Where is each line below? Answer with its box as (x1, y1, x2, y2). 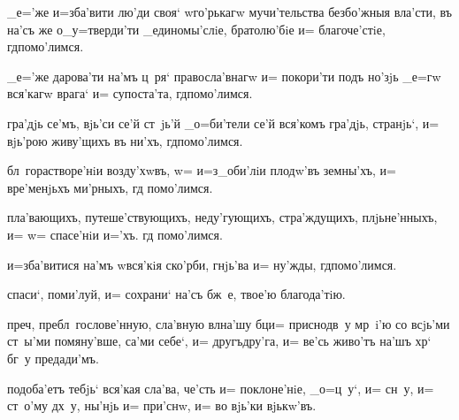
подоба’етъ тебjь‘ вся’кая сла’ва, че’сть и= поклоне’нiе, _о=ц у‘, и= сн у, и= (7, 378, 434, 397)
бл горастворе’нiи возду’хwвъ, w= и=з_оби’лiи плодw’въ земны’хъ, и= (7, 161, 396, 179)
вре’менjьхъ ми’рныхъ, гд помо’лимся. (7, 178, 213, 196)
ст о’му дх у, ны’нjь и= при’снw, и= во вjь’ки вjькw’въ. (7, 396, 317, 415)
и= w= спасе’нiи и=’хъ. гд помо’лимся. (7, 225, 223, 243)
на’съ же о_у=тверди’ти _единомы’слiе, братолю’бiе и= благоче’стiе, (7, 19, 386, 38)
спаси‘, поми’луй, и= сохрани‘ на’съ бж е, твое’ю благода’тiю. (7, 285, 346, 303)
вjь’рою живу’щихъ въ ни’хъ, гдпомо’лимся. (7, 131, 243, 149)
